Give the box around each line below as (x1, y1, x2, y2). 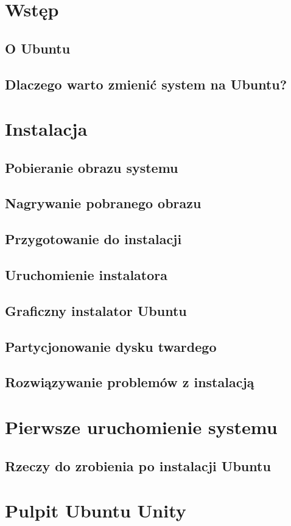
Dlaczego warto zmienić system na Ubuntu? (5, 74, 287, 93)
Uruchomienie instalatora (5, 265, 167, 284)
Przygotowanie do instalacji (5, 230, 182, 248)
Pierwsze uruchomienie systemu (5, 414, 278, 439)
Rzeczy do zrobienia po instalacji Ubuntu (5, 456, 271, 475)
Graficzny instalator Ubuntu (5, 301, 187, 320)
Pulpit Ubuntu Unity (5, 498, 186, 523)
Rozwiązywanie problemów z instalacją (5, 373, 254, 391)
